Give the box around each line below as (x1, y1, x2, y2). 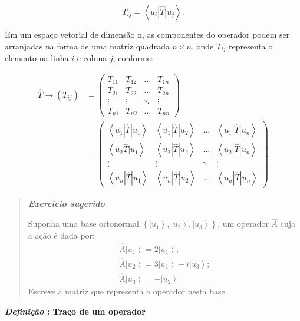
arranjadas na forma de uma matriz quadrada (5, 39, 170, 52)
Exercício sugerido (28, 197, 105, 210)
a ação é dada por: (28, 229, 95, 241)
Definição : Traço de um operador (5, 305, 146, 317)
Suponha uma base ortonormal (28, 217, 139, 230)
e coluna (77, 52, 107, 64)
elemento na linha (5, 52, 69, 64)
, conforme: (113, 52, 153, 64)
